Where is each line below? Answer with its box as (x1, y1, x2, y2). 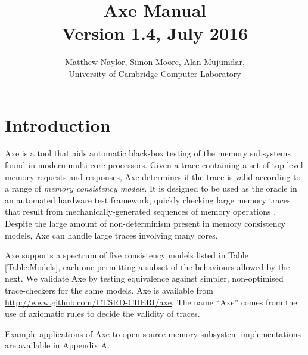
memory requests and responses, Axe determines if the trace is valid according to (5, 170, 301, 183)
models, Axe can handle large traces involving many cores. (5, 229, 218, 241)
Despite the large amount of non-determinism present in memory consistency (5, 217, 286, 229)
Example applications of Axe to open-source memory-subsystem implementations (5, 327, 301, 339)
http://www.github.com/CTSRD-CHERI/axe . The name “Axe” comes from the (5, 295, 297, 308)
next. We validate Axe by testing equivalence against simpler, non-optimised (5, 272, 284, 285)
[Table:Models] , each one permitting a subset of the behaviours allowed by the (5, 260, 290, 273)
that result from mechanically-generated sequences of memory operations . (5, 205, 276, 218)
